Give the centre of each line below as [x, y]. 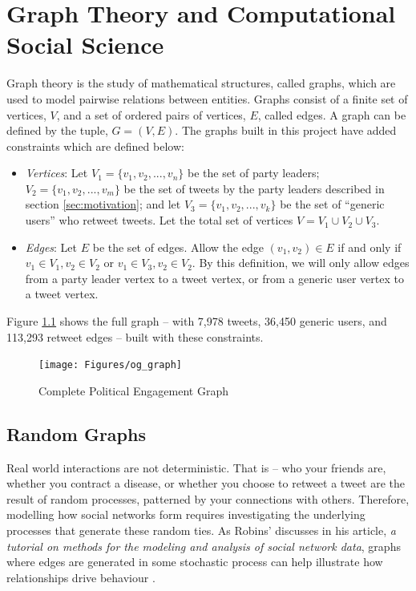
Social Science [85, 45]
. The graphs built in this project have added [286, 130]
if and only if [370, 247]
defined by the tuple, [57, 130]
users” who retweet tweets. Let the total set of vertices [159, 220]
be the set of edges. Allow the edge [178, 247]
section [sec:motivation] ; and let [103, 204]
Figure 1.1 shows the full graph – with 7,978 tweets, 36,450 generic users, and [197, 321]
